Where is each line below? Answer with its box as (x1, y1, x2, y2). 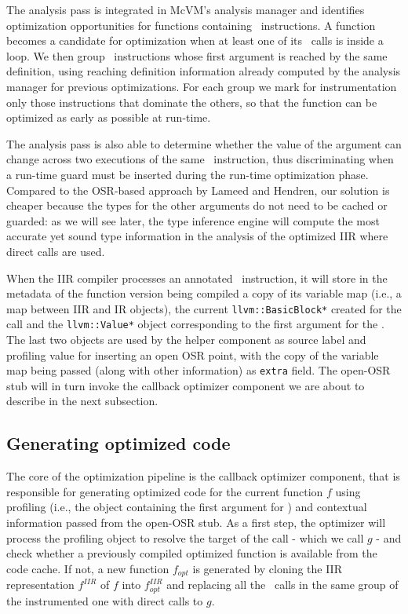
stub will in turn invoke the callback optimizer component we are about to (6, 377, 365, 393)
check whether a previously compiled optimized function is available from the (6, 545, 377, 561)
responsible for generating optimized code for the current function (6, 483, 323, 499)
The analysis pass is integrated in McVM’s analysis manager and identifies (6, 2, 365, 17)
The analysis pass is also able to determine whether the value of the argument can (6, 135, 402, 152)
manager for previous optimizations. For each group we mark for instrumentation (6, 78, 397, 94)
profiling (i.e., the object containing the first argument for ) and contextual (6, 499, 367, 515)
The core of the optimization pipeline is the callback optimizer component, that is (6, 468, 400, 484)
